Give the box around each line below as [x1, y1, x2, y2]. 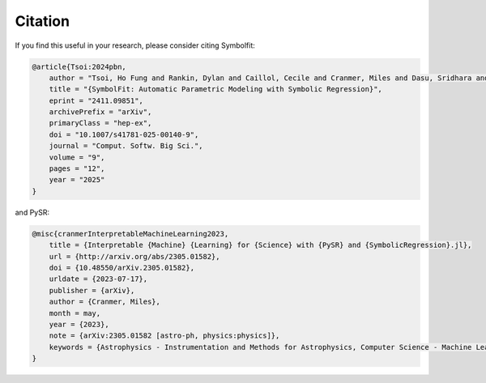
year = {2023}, [49, 320, 109, 329]
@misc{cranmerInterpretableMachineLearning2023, [32, 229, 229, 238]
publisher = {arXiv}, [49, 286, 135, 295]
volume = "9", [49, 152, 105, 162]
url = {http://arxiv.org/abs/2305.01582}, [49, 252, 220, 261]
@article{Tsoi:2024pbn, [32, 62, 127, 71]
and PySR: [15, 207, 50, 217]
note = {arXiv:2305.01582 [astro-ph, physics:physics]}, [49, 331, 280, 340]
